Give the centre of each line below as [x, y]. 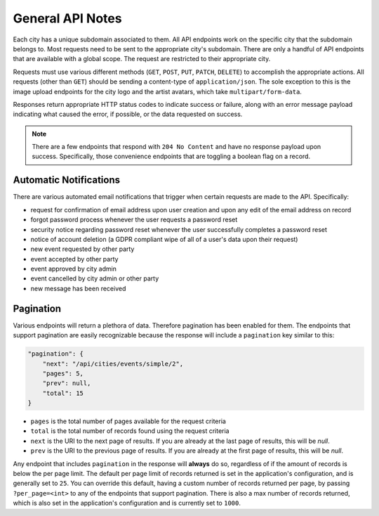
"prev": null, [67, 383]
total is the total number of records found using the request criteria [130, 431]
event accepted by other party [74, 259]
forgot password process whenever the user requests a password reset [134, 220]
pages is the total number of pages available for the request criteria [128, 421]
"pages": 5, [63, 373]
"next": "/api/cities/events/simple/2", [113, 363]
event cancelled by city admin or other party [95, 278]
